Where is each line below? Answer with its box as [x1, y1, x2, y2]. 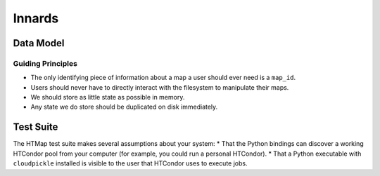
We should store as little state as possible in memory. [30, 93, 185, 102]
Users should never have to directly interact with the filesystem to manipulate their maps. [30, 83, 289, 91]
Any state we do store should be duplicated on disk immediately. [30, 102, 218, 111]
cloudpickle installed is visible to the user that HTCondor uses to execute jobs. [13, 159, 248, 168]
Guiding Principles [13, 58, 77, 68]
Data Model [13, 37, 65, 49]
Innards [13, 11, 59, 26]
